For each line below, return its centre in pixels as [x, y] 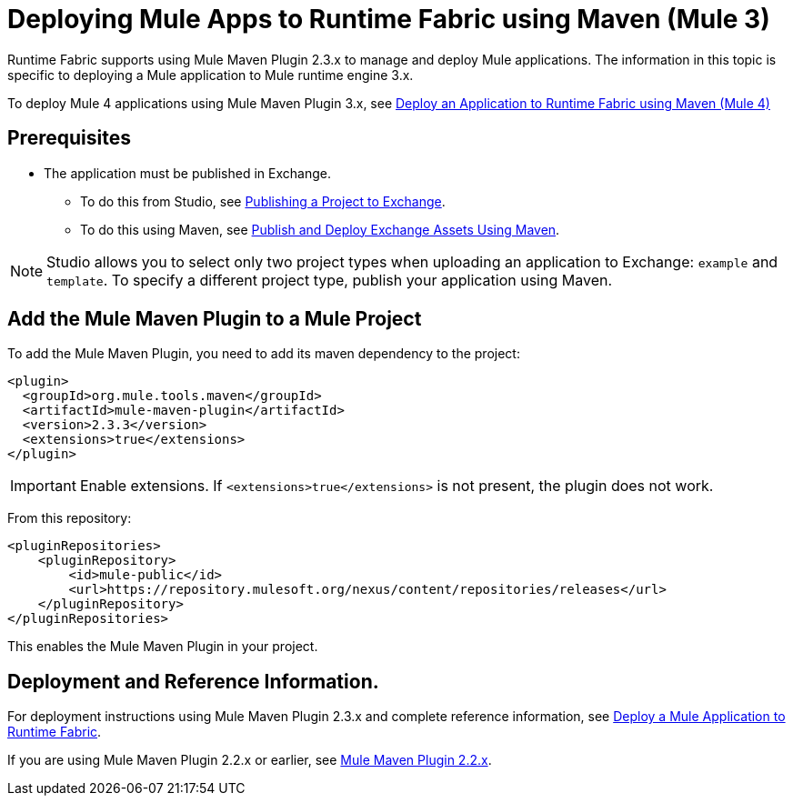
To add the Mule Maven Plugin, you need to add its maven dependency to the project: [264, 354]
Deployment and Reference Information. [193, 681]
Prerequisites [69, 138]
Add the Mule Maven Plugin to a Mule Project [215, 319]
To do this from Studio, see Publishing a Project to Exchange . [263, 201]
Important [43, 486]
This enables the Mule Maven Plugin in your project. [163, 647]
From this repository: [70, 518]
